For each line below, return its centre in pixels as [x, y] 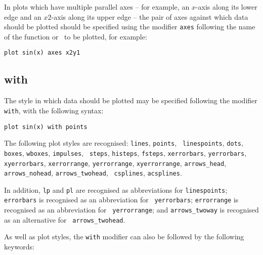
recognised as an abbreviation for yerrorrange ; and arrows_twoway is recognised [131, 210]
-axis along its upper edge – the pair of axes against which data [150, 16]
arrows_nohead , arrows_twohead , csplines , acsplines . [93, 173]
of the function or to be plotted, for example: [76, 36]
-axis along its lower [226, 7]
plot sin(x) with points [46, 127]
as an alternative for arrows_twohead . [65, 219]
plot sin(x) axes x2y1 [42, 53]
